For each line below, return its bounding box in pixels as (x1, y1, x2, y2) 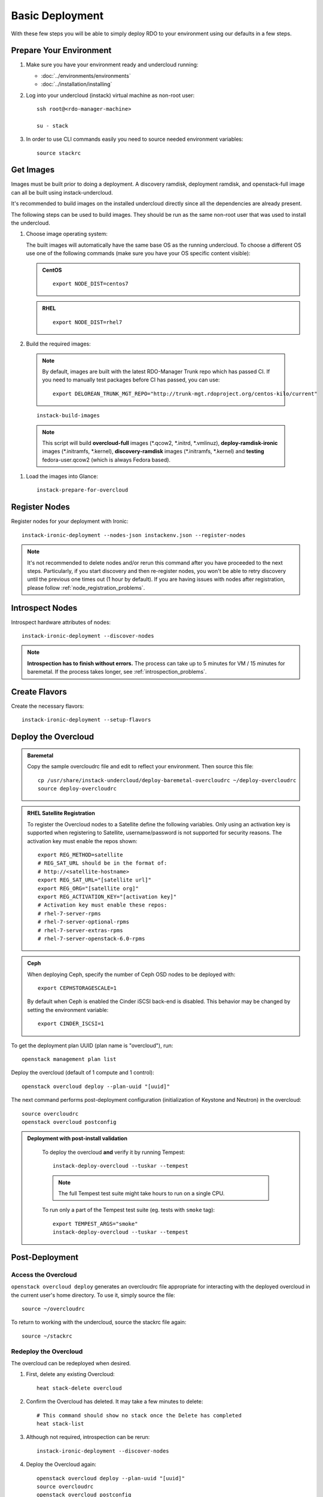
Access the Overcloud (11, 1270, 77, 1278)
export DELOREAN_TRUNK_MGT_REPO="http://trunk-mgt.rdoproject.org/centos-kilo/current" (53, 390, 318, 397)
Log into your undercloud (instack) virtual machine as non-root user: (26, 92, 195, 99)
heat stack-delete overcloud (36, 1384, 122, 1392)
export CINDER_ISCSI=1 (38, 1020, 105, 1027)
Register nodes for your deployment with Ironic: (11, 518, 129, 525)
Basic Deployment (11, 9, 104, 22)
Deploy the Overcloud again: (26, 1461, 97, 1468)
